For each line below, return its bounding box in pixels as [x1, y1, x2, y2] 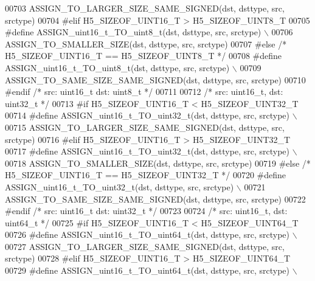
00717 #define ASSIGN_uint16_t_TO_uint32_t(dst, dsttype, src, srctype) [5, 145, 289, 158]
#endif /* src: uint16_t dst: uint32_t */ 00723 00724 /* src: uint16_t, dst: [5, 204, 288, 217]
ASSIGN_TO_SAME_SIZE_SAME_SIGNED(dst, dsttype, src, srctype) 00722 [5, 192, 306, 205]
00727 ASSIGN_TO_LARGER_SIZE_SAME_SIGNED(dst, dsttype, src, [5, 240, 285, 252]
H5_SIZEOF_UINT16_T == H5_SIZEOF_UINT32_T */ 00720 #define [5, 168, 286, 181]
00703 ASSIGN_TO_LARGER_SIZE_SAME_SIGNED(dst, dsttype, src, [5, 2, 285, 14]
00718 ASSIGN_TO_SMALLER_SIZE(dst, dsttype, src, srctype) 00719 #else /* [5, 156, 311, 169]
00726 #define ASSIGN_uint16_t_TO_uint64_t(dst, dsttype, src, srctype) [5, 228, 289, 241]
